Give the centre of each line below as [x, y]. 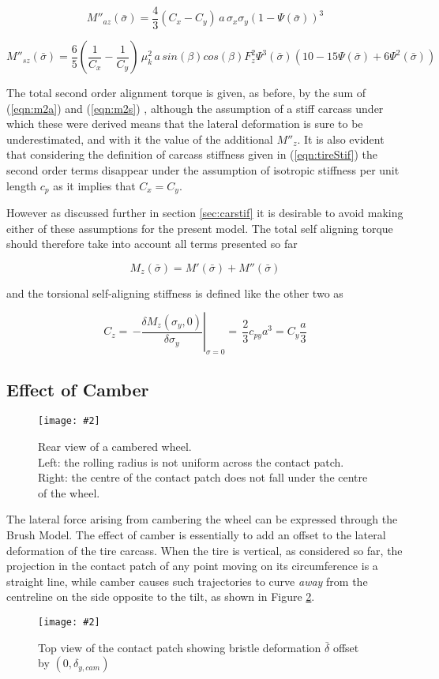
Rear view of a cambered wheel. [115, 446]
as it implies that [94, 185]
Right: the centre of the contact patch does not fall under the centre [203, 477]
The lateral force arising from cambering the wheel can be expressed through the [202, 519]
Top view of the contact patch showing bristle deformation [180, 647]
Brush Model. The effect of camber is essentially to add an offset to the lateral [196, 535]
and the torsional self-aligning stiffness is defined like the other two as [175, 293]
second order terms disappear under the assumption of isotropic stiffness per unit [203, 170]
